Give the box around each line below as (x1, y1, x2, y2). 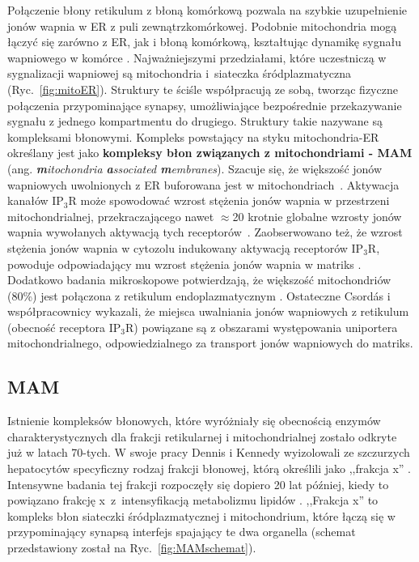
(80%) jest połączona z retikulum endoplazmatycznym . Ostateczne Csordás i (7, 287, 391, 304)
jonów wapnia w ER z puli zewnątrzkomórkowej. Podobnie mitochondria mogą (7, 17, 397, 34)
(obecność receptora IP (7, 318, 121, 335)
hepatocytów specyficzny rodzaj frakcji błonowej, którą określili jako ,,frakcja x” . (7, 460, 411, 477)
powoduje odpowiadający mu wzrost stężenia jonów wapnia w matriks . (7, 255, 362, 272)
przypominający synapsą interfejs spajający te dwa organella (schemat (7, 523, 356, 540)
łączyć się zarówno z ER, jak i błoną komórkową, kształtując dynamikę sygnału (7, 33, 401, 50)
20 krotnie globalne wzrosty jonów (232, 207, 402, 224)
